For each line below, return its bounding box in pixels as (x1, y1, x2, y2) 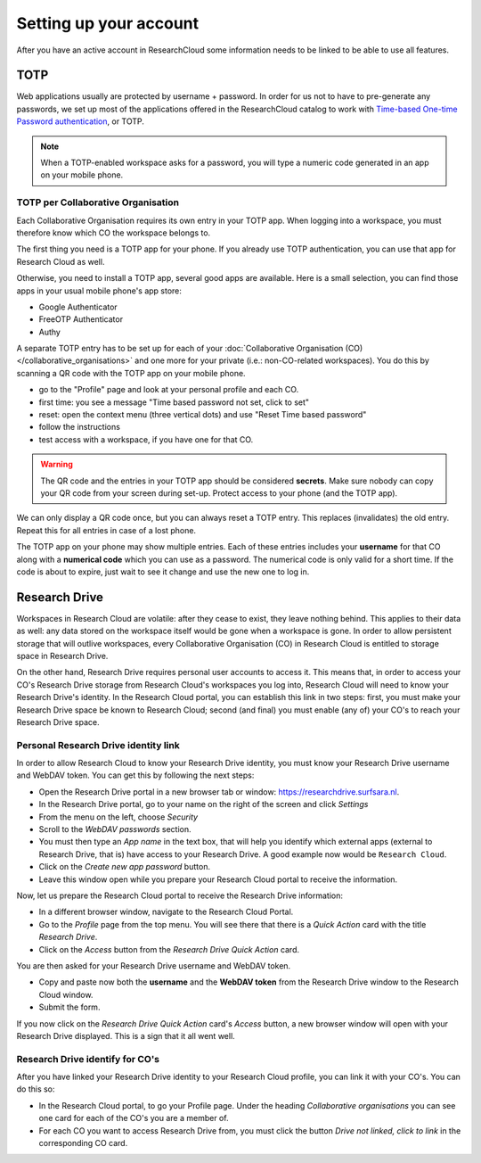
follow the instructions (38, 422, 120, 433)
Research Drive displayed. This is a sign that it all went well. (16, 1030, 235, 1041)
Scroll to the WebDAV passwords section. (38, 824, 192, 835)
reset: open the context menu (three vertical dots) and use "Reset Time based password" (38, 409, 367, 420)
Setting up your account (16, 13, 200, 33)
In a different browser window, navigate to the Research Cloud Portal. (38, 906, 294, 918)
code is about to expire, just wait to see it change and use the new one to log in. (16, 566, 310, 577)
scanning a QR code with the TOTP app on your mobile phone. (16, 367, 246, 378)
